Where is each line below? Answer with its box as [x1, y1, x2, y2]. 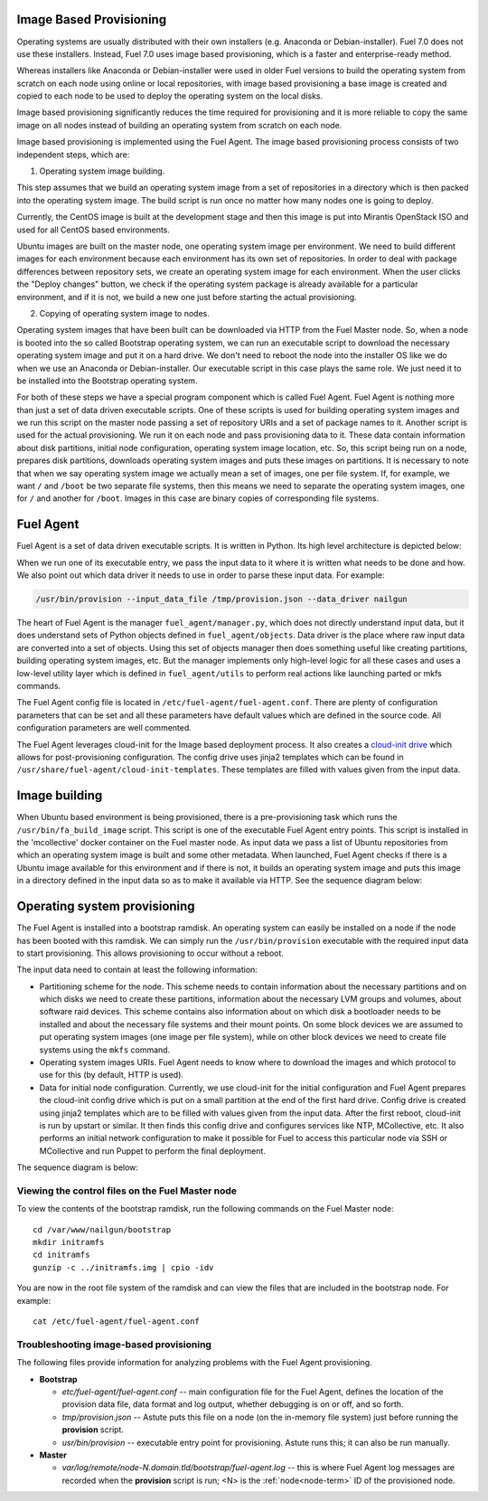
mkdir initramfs [33, 1237, 105, 1248]
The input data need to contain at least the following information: [16, 964, 258, 976]
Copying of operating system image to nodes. [39, 307, 210, 318]
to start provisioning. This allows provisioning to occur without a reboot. [16, 948, 285, 958]
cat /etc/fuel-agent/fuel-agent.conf [33, 1317, 201, 1326]
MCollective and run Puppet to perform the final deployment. [39, 1145, 267, 1156]
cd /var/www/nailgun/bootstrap [33, 1224, 172, 1234]
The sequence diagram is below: [16, 1162, 139, 1173]
